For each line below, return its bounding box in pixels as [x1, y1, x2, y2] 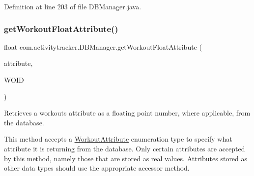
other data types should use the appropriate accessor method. [4, 163, 190, 173]
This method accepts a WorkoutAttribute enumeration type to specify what [4, 134, 232, 144]
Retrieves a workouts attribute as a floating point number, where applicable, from [4, 108, 251, 118]
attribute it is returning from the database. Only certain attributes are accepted [4, 143, 245, 153]
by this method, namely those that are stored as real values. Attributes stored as [4, 153, 248, 163]
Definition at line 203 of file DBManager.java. [4, 1, 141, 11]
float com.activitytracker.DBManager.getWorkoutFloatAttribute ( [4, 41, 202, 52]
